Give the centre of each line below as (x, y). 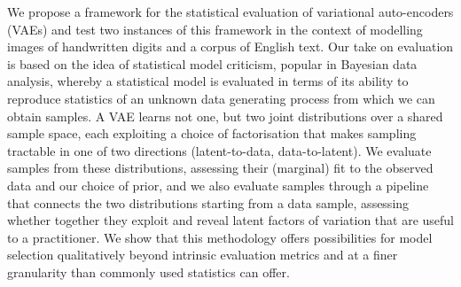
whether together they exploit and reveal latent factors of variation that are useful (231, 220)
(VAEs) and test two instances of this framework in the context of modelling (215, 29)
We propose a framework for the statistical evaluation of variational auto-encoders (230, 12)
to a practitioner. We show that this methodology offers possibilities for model (220, 237)
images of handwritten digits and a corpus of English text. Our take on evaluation (230, 47)
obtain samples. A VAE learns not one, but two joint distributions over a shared (225, 116)
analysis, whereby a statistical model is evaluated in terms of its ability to (208, 81)
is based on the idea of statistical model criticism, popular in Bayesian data (212, 63)
